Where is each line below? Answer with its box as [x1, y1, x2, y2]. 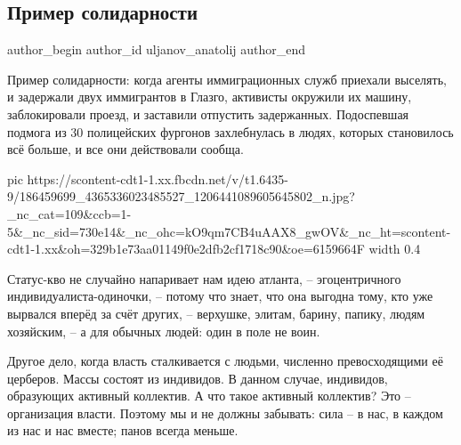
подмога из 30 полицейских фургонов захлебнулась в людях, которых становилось [7, 122, 454, 141]
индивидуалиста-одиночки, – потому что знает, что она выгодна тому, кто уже [7, 287, 433, 305]
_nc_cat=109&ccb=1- [7, 204, 132, 222]
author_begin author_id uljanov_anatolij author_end [7, 40, 306, 59]
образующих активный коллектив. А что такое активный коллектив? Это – [7, 386, 411, 405]
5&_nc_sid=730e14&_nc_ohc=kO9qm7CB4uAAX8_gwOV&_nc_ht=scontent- [7, 222, 451, 240]
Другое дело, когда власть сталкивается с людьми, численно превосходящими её [7, 352, 443, 370]
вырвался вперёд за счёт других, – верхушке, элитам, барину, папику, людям [7, 303, 425, 322]
